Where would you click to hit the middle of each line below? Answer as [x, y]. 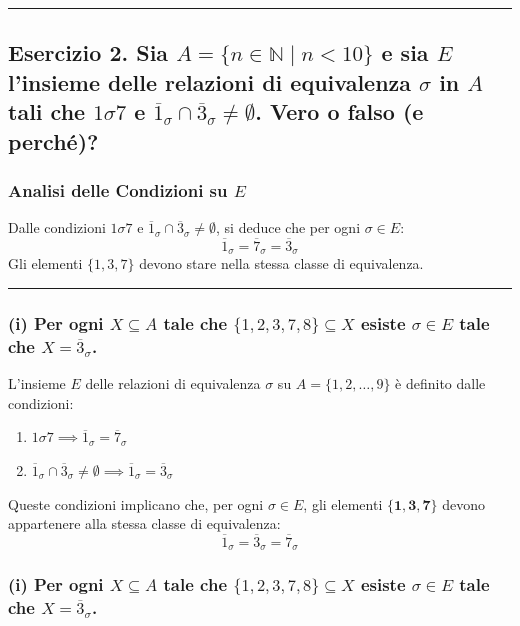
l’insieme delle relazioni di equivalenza [210, 81]
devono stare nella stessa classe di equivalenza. [281, 263]
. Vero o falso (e [339, 111]
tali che [47, 111]
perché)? [53, 140]
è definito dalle [440, 383]
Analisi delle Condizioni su [118, 189]
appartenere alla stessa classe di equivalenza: [144, 523]
